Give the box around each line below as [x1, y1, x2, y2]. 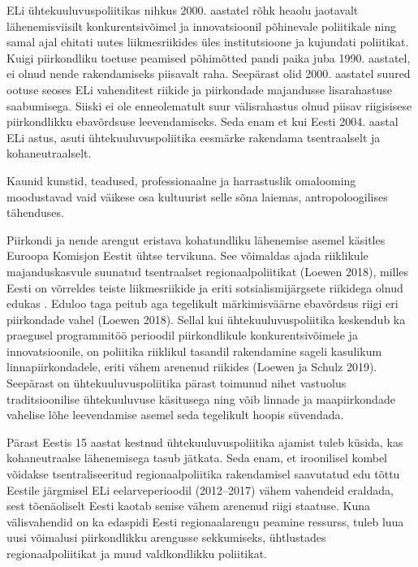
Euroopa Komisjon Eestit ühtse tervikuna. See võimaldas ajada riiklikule [6, 247, 368, 264]
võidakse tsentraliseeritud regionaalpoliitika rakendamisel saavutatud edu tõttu [6, 465, 400, 483]
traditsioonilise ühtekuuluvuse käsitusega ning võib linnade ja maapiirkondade [6, 390, 395, 407]
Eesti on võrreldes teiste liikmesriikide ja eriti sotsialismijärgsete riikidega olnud [6, 279, 403, 296]
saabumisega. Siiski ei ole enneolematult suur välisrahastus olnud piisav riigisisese [6, 97, 412, 114]
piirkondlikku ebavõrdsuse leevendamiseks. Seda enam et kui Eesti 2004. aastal [6, 113, 399, 130]
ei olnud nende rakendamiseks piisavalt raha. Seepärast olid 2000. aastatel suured [6, 65, 411, 82]
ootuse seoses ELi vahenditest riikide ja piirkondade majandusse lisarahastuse [6, 80, 392, 97]
